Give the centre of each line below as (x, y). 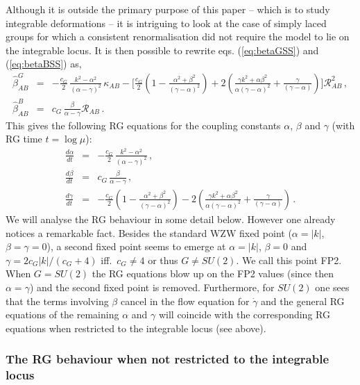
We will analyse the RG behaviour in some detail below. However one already (171, 219)
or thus (163, 260)
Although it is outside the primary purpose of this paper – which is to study (168, 9)
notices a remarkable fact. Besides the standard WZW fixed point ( (149, 232)
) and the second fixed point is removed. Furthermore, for (152, 287)
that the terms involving (57, 301)
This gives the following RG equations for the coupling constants (143, 125)
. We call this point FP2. (289, 260)
